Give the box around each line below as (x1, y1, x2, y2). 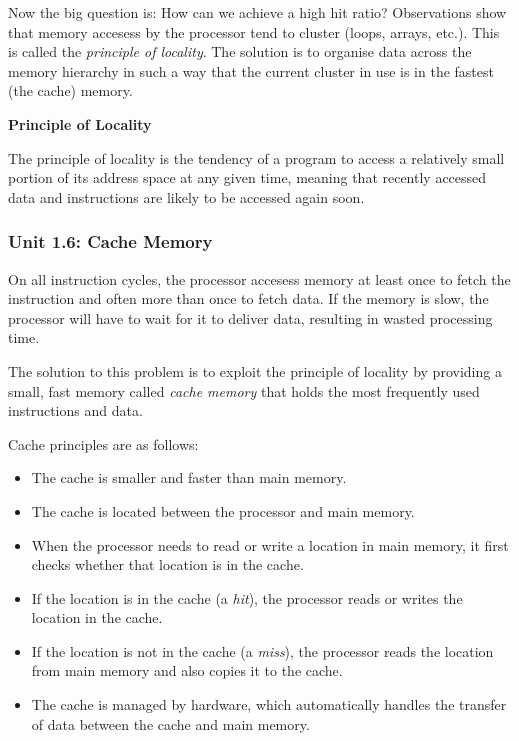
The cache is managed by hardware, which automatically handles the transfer (31, 694, 507, 715)
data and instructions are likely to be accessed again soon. (8, 186, 365, 207)
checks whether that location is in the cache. (31, 554, 304, 575)
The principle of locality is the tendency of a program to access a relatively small (8, 147, 505, 168)
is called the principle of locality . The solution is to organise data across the (8, 41, 472, 62)
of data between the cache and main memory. (31, 713, 310, 734)
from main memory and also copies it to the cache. (31, 660, 343, 681)
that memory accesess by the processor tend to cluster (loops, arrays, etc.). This (8, 21, 500, 42)
